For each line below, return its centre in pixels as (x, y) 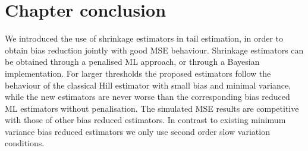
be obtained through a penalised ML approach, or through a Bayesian (132, 62)
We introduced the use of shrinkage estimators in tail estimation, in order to (144, 38)
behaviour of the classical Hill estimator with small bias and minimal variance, (148, 85)
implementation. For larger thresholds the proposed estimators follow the (138, 73)
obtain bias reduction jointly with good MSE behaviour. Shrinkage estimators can (154, 50)
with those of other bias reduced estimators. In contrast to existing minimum (145, 120)
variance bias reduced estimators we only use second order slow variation (137, 131)
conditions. (25, 143)
